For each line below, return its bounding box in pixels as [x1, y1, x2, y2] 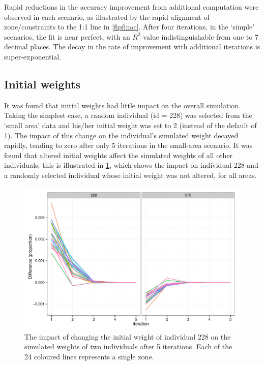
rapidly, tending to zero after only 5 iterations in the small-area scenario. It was [4, 140, 253, 150]
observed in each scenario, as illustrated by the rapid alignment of [4, 11, 210, 22]
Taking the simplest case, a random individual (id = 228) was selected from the [4, 110, 252, 120]
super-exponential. [4, 51, 62, 62]
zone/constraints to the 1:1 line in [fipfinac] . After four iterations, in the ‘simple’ [4, 21, 255, 32]
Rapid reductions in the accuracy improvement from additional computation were [4, 2, 259, 12]
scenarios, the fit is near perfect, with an [4, 31, 130, 42]
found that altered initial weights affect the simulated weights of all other [4, 149, 233, 160]
